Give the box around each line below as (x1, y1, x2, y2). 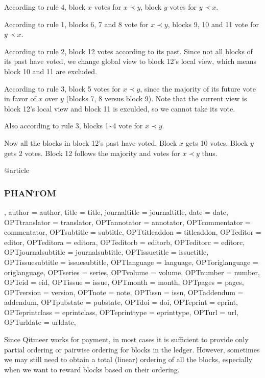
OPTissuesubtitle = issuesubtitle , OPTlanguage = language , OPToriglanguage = (4, 256, 258, 267)
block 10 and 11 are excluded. (4, 65, 98, 76)
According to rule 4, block (4, 2, 86, 12)
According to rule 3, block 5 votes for (4, 83, 121, 94)
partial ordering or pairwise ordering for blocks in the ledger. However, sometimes (4, 344, 260, 354)
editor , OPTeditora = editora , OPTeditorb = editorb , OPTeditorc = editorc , (4, 236, 245, 247)
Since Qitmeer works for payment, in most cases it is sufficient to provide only (4, 334, 249, 345)
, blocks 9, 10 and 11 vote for (167, 18, 259, 29)
